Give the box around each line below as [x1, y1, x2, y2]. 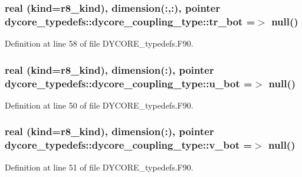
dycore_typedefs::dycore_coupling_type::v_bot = [5, 137, 252, 152]
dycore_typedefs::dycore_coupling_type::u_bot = [5, 76, 252, 90]
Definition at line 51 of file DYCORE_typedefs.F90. [5, 160, 193, 173]
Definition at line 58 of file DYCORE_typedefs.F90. [5, 37, 193, 50]
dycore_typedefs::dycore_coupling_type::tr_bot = [5, 14, 255, 28]
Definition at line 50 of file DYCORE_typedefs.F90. [5, 99, 193, 111]
